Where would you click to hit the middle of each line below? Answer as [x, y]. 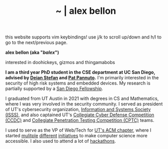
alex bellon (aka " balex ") [32, 52]
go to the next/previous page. [37, 42]
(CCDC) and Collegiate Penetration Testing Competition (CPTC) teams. [80, 120]
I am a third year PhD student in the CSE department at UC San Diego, [80, 72]
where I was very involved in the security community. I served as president [84, 104]
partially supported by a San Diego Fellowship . [54, 89]
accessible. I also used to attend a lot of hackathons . [61, 141]
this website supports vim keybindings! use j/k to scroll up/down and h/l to [83, 37]
